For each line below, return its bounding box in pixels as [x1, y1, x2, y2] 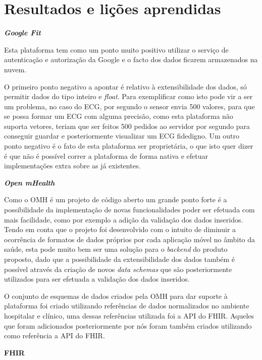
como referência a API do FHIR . [4, 330, 105, 341]
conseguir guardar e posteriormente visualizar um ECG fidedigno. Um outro [4, 130, 239, 141]
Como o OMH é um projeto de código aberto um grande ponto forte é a [4, 194, 227, 205]
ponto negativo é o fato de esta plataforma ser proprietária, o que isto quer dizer [4, 141, 253, 151]
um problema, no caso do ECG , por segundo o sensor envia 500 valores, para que [4, 101, 255, 111]
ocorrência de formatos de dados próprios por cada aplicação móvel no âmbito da [4, 234, 255, 244]
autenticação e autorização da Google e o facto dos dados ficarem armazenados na [4, 54, 258, 65]
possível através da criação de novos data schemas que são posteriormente [4, 263, 232, 274]
